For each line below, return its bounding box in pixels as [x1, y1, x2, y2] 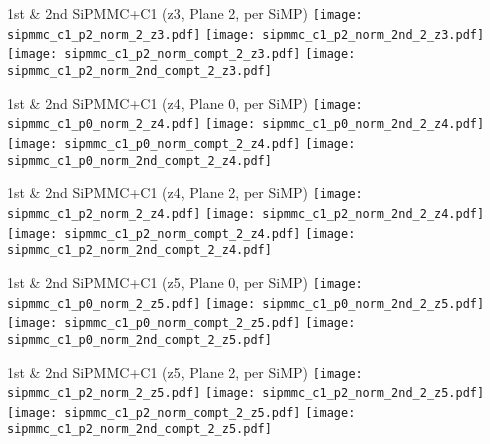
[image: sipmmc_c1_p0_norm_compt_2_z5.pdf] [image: [7, 316, 356, 331]
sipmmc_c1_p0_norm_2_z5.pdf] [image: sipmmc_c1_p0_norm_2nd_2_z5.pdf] [7, 296, 485, 311]
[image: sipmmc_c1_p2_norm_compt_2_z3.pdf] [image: [7, 47, 356, 62]
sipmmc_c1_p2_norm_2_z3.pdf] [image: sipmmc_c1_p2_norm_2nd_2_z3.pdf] [7, 27, 485, 42]
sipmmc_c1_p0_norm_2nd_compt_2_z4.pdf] [7, 153, 272, 168]
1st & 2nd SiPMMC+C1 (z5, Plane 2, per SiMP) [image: [7, 361, 363, 382]
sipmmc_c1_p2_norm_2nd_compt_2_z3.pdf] [7, 63, 272, 78]
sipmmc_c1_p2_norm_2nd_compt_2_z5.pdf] [7, 422, 272, 437]
